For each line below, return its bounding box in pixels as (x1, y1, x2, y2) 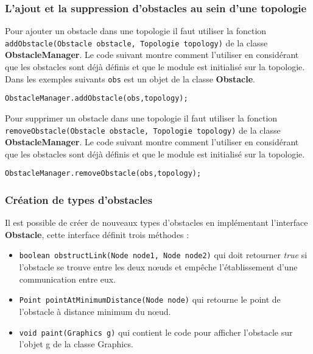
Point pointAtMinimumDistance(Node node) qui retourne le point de (19, 293, 281, 306)
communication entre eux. (19, 272, 116, 285)
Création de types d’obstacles (5, 192, 153, 207)
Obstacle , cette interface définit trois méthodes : (5, 228, 189, 240)
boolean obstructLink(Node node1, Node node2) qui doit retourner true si (19, 248, 308, 261)
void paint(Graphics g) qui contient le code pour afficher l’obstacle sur (19, 325, 293, 338)
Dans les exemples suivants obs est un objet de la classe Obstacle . (5, 72, 255, 85)
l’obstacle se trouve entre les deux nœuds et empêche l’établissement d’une (19, 261, 298, 273)
